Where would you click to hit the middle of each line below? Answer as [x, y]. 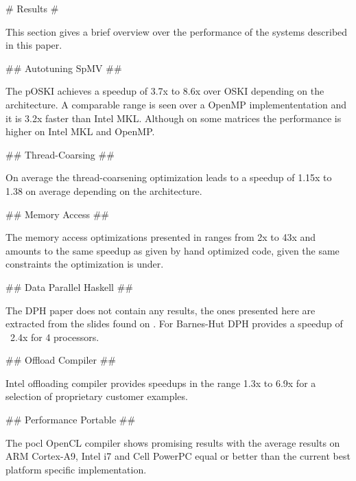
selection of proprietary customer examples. [97, 396]
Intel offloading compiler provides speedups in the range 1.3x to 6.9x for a [161, 383]
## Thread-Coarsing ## [60, 154]
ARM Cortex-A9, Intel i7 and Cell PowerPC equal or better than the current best [178, 456]
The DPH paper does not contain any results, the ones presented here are [161, 310]
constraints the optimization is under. [85, 264]
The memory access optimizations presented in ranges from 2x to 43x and [161, 237]
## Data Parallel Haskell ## [69, 286]
